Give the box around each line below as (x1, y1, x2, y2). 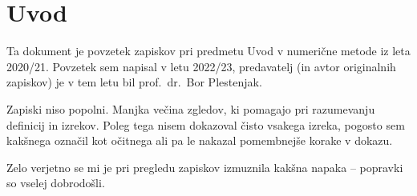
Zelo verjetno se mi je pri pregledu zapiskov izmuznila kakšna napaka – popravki (6, 158, 403, 175)
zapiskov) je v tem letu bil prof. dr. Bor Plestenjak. (6, 74, 262, 90)
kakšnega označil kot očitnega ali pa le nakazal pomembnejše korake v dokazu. (6, 132, 393, 149)
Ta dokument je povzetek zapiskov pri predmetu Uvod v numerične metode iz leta (6, 42, 411, 59)
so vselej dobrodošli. (6, 174, 105, 191)
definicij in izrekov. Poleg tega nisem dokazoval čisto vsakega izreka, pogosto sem (6, 116, 405, 133)
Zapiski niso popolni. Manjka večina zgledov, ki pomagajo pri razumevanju (6, 100, 375, 117)
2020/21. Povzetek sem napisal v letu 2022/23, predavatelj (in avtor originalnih (6, 58, 396, 74)
